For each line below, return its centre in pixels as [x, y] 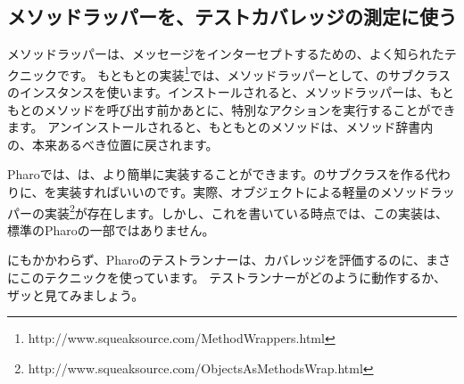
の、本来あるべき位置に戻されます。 [113, 144]
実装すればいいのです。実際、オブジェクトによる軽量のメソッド [243, 192]
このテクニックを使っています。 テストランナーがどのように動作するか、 [232, 278]
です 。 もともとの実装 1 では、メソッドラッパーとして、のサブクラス [254, 73]
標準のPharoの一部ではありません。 [111, 229]
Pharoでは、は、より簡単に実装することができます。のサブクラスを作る [216, 174]
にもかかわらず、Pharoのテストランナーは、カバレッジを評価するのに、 [217, 260]
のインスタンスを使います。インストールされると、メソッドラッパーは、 [219, 92]
